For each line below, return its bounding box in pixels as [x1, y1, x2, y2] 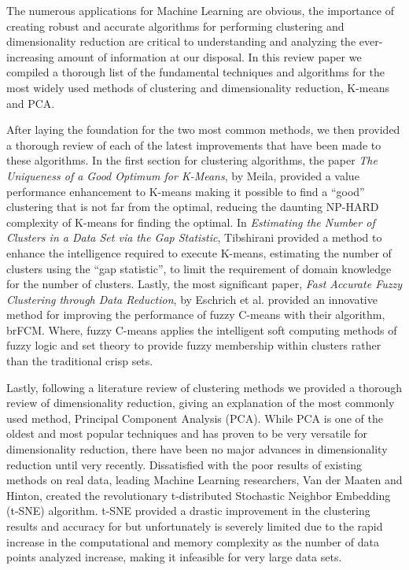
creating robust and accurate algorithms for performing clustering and [6, 17, 345, 34]
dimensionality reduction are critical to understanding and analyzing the [6, 33, 356, 50]
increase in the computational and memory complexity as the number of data [6, 533, 379, 550]
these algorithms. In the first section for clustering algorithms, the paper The [6, 152, 378, 168]
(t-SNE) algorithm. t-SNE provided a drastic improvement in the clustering [6, 502, 370, 519]
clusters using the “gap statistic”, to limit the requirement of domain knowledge [6, 260, 392, 276]
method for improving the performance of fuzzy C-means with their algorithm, [6, 306, 385, 323]
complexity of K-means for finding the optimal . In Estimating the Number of [6, 213, 375, 230]
